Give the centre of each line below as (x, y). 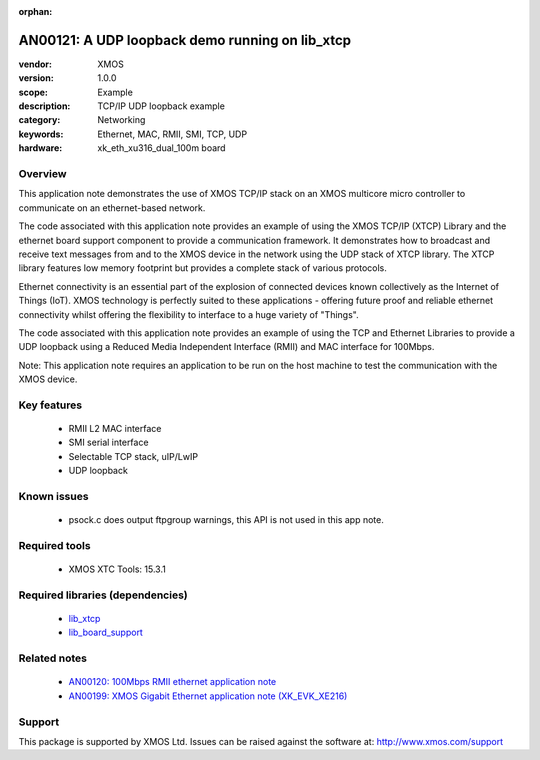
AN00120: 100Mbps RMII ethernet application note (172, 682)
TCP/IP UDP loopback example (161, 106)
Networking (121, 120)
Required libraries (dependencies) (103, 595)
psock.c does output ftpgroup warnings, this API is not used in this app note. (226, 520)
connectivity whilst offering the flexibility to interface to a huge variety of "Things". (188, 314)
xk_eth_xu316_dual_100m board (161, 148)
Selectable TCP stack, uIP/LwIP (133, 456)
